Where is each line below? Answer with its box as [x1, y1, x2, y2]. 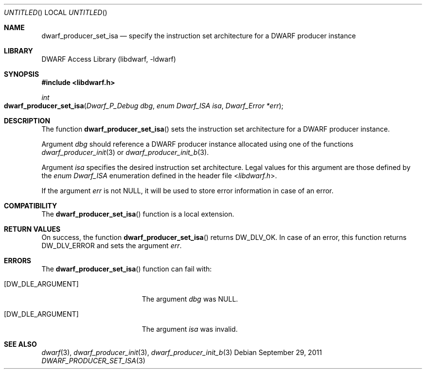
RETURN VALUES [4, 225, 61, 233]
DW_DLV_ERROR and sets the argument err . [41, 241, 182, 250]
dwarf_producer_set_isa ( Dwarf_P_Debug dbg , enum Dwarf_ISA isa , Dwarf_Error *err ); [4, 102, 284, 110]
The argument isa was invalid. [142, 325, 238, 333]
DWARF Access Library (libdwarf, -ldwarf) [41, 55, 176, 63]
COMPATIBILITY [4, 202, 57, 210]
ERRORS [4, 256, 32, 265]
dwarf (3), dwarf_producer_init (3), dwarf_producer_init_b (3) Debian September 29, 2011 [41, 348, 322, 356]
